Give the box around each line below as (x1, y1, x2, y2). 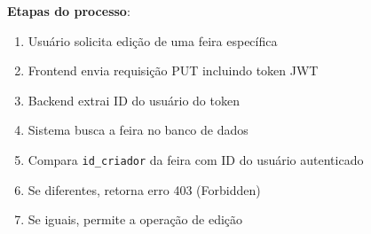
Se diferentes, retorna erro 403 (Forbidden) (28, 180, 261, 199)
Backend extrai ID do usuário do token (28, 90, 240, 109)
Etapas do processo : (7, 2, 130, 19)
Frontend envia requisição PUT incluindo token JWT (28, 61, 319, 80)
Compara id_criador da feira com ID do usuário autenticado (28, 150, 364, 168)
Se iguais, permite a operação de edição (28, 210, 243, 229)
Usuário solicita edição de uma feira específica (28, 31, 278, 50)
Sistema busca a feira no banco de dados (28, 121, 249, 139)
